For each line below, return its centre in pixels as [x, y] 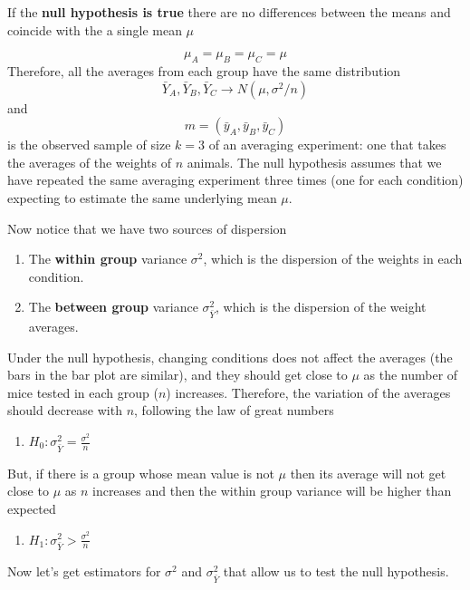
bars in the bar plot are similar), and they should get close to [177, 375]
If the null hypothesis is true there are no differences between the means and [229, 12]
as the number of [411, 375]
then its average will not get [368, 473]
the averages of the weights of [89, 162]
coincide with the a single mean [95, 29]
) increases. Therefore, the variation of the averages [308, 392]
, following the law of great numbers [234, 410]
